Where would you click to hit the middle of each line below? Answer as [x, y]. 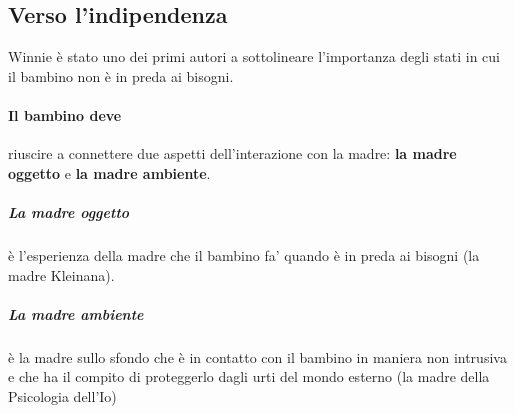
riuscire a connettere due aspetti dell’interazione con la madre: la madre [232, 153]
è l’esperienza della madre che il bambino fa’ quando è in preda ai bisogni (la [244, 254]
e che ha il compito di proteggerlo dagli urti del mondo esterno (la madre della [249, 376]
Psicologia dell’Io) [62, 395]
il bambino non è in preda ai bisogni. [121, 75]
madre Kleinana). [61, 274]
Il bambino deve [65, 114]
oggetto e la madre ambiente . [109, 172]
